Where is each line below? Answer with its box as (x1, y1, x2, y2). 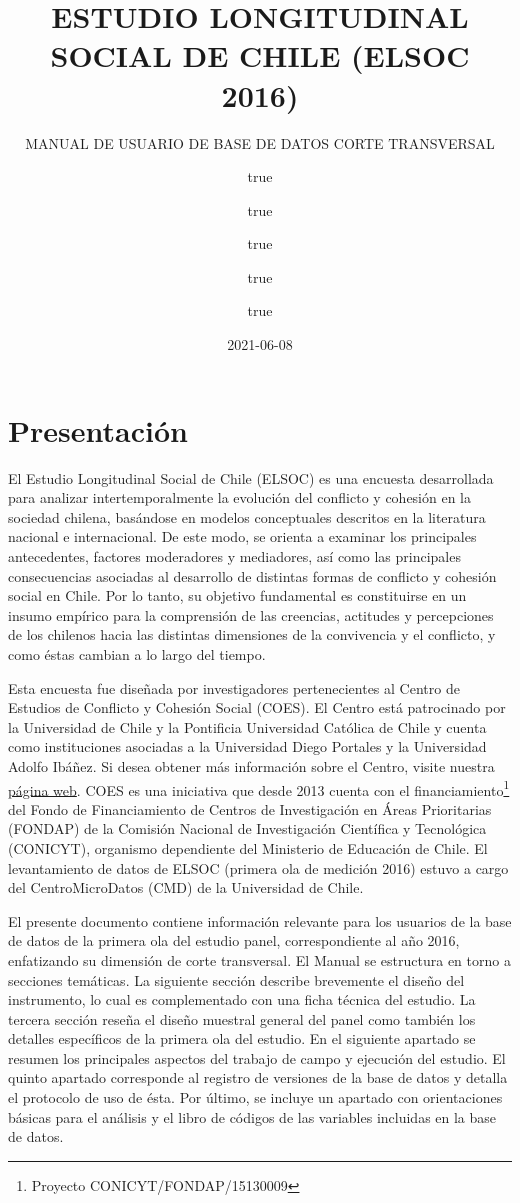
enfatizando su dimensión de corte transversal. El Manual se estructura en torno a (8, 949, 511, 970)
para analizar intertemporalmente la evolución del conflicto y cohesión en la (8, 487, 472, 508)
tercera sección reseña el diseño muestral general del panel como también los (8, 1008, 476, 1029)
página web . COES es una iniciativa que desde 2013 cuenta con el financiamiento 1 (8, 776, 510, 800)
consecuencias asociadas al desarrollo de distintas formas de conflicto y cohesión (8, 565, 497, 586)
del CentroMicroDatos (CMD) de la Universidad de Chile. (8, 877, 364, 898)
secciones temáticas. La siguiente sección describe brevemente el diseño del (8, 969, 465, 990)
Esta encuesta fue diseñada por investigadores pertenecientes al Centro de (8, 677, 460, 698)
